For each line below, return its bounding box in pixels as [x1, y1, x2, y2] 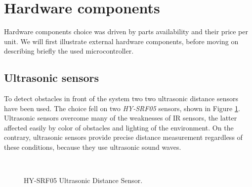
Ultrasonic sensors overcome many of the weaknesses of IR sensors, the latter [4, 113, 237, 123]
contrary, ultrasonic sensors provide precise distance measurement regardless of [4, 132, 243, 142]
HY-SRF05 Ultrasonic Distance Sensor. [24, 175, 143, 186]
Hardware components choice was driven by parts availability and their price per [4, 26, 249, 37]
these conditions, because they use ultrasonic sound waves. [4, 142, 181, 152]
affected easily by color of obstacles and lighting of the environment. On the [4, 122, 234, 132]
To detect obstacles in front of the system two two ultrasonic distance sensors [4, 93, 239, 104]
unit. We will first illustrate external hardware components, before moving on [4, 36, 239, 46]
